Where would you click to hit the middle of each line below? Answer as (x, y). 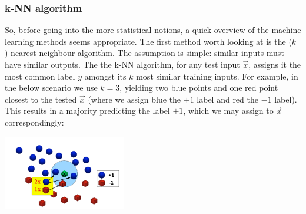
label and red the (227, 99)
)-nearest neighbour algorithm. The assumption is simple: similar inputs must (144, 53)
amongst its (105, 76)
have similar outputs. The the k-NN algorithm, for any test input (122, 64)
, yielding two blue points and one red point (199, 88)
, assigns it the (275, 64)
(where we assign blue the (134, 99)
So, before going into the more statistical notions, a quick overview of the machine (153, 30)
